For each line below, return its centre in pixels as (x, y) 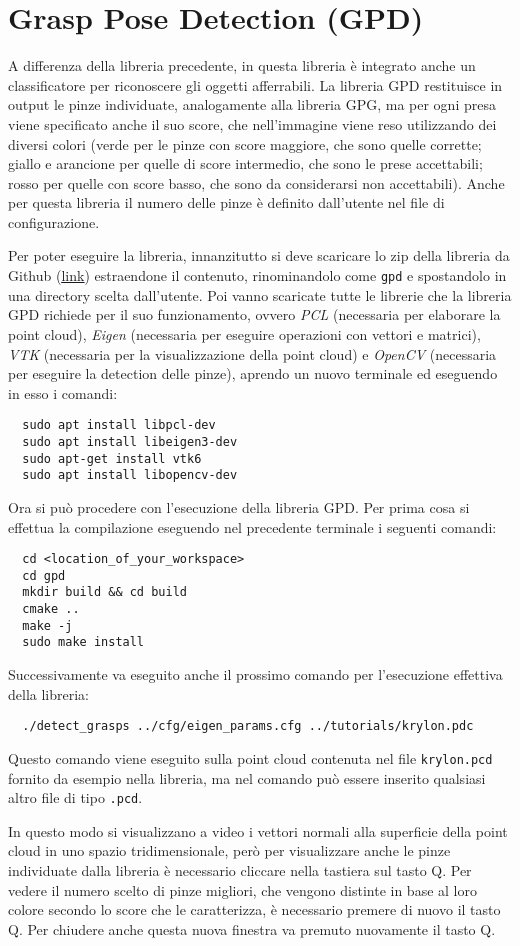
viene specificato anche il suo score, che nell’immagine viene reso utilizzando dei (252, 123)
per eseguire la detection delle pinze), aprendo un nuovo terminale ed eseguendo (253, 373)
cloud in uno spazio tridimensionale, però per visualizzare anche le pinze (229, 850)
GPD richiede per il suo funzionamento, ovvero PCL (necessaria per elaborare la (254, 314)
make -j (47, 625)
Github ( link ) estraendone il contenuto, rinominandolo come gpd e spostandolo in (257, 275)
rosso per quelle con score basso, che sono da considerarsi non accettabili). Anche (256, 182)
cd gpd (44, 575)
